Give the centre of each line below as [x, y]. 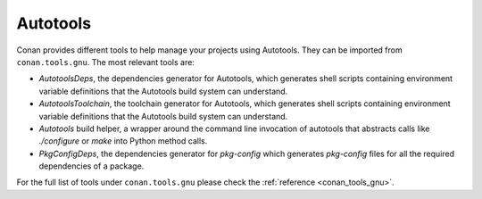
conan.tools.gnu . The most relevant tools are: [106, 62]
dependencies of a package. [91, 166]
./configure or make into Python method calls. [123, 141]
